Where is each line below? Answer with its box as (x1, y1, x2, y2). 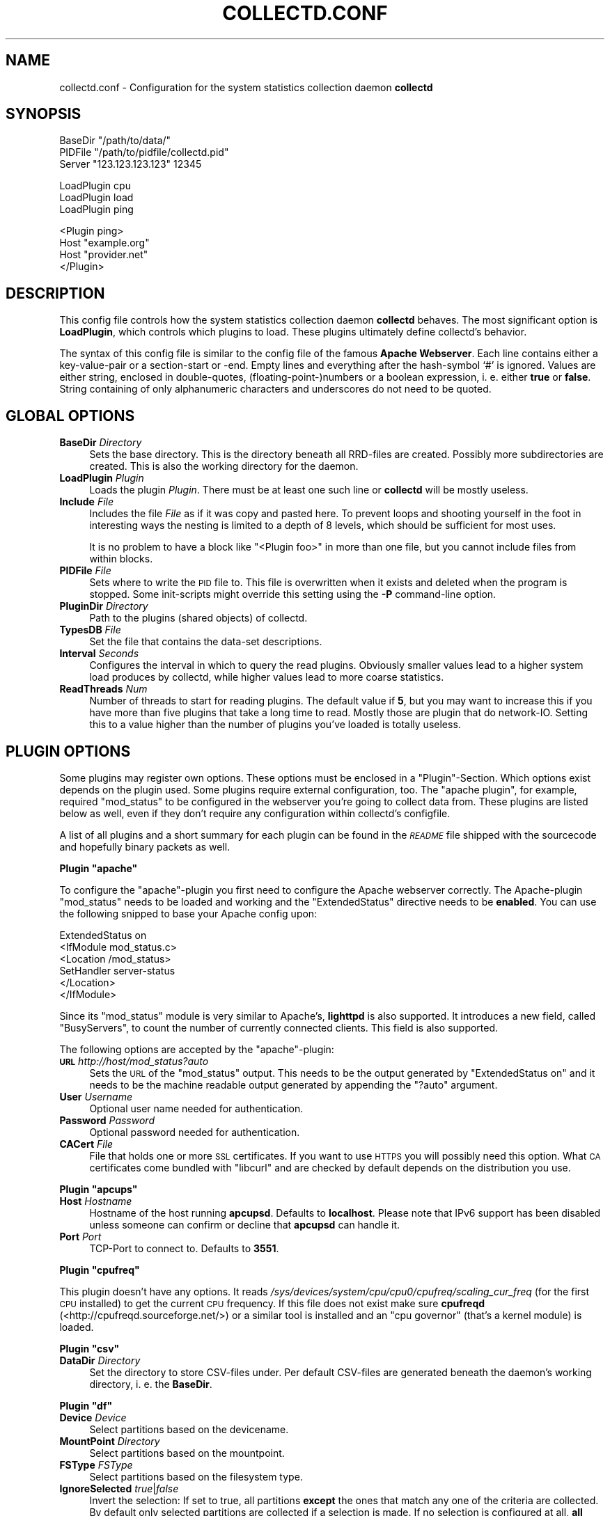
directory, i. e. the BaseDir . (89, 1377, 212, 1390)
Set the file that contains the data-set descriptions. (89, 635, 322, 648)
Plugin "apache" (59, 862, 138, 874)
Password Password (59, 1114, 155, 1126)
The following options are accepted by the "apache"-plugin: (59, 1043, 334, 1055)
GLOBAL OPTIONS (6, 406, 135, 425)
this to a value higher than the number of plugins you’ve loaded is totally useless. (89, 718, 461, 731)
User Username (59, 1090, 133, 1103)
